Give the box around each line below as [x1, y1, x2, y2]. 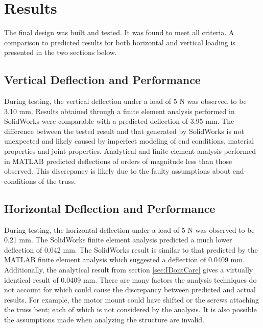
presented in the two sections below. [4, 47, 117, 58]
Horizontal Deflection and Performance [4, 200, 216, 216]
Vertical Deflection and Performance [4, 72, 201, 88]
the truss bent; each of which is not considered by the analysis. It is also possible [4, 304, 257, 315]
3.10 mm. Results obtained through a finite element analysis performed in [4, 105, 235, 116]
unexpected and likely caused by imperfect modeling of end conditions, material [4, 135, 254, 146]
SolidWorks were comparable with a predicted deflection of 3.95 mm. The [4, 116, 234, 126]
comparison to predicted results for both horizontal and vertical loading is [4, 37, 235, 47]
